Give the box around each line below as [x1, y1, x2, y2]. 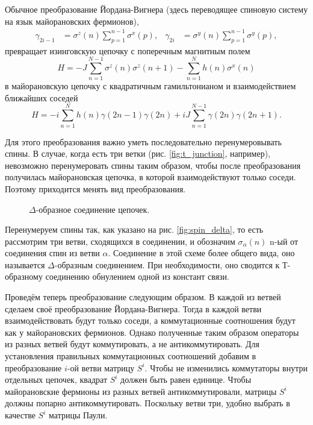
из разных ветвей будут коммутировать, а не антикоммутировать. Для [5, 338, 259, 350]
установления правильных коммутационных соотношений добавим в [5, 350, 256, 362]
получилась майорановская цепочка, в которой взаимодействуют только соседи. [5, 171, 296, 183]
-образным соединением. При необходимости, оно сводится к [54, 258, 280, 271]
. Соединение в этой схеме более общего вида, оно [108, 247, 295, 259]
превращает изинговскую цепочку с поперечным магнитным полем [5, 44, 250, 57]
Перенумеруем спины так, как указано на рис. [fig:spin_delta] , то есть [5, 223, 264, 236]
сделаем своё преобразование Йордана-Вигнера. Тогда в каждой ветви [5, 302, 262, 315]
